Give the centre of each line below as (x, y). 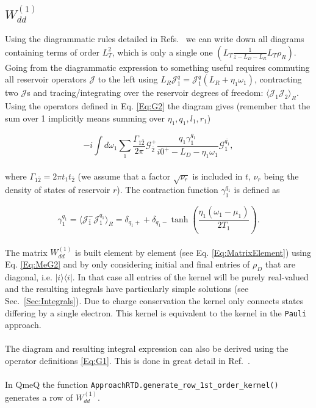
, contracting (278, 79)
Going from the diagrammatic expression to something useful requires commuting (157, 67)
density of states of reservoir (58, 190)
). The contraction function (167, 190)
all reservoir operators (46, 79)
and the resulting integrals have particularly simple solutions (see (127, 289)
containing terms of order (52, 52)
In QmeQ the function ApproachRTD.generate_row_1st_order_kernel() (142, 384)
